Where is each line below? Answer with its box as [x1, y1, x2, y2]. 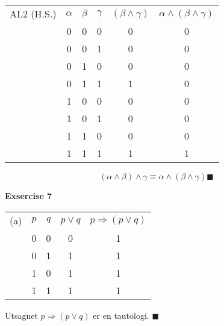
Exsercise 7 [5, 189, 52, 201]
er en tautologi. [93, 309, 149, 321]
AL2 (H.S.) [10, 7, 57, 20]
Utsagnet [5, 309, 38, 321]
